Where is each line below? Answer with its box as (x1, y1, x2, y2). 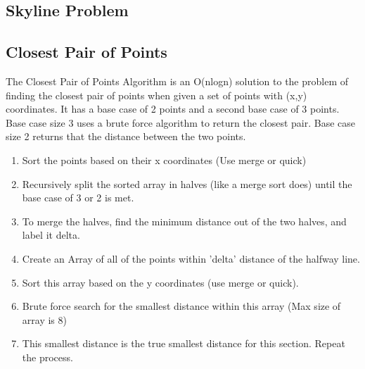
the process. (22, 349, 73, 364)
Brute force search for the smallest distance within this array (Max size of (22, 299, 341, 313)
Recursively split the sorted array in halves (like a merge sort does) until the (22, 176, 352, 191)
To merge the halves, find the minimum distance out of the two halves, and (22, 213, 347, 228)
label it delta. (22, 227, 80, 242)
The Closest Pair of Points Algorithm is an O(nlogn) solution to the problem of (6, 73, 349, 88)
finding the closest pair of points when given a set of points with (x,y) (6, 87, 307, 102)
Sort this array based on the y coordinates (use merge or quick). (22, 275, 299, 289)
